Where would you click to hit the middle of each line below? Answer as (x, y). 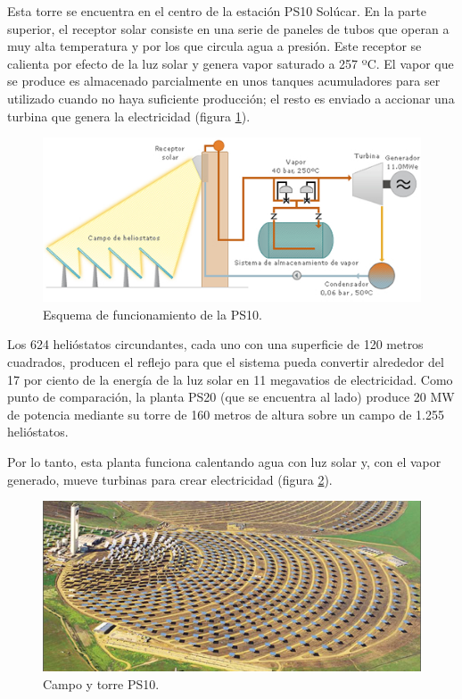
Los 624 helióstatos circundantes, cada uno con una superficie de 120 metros (215, 344)
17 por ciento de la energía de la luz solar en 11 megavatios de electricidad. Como (230, 379)
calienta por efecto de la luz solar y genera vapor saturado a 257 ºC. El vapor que (231, 63)
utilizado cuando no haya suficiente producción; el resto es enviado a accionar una (231, 98)
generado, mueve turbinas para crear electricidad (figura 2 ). (170, 479)
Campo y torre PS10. (101, 683)
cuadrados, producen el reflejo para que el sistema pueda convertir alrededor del (226, 361)
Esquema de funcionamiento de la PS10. (153, 314)
